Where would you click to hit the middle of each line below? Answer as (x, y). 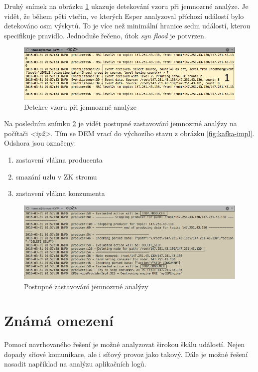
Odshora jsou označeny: (40, 143)
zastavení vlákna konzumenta (60, 193)
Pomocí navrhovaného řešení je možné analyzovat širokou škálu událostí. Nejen (125, 344)
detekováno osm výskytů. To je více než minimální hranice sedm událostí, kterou (127, 26)
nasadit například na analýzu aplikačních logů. (75, 364)
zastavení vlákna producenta (59, 160)
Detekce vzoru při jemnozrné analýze (80, 106)
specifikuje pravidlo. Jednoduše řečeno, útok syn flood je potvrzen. (105, 35)
